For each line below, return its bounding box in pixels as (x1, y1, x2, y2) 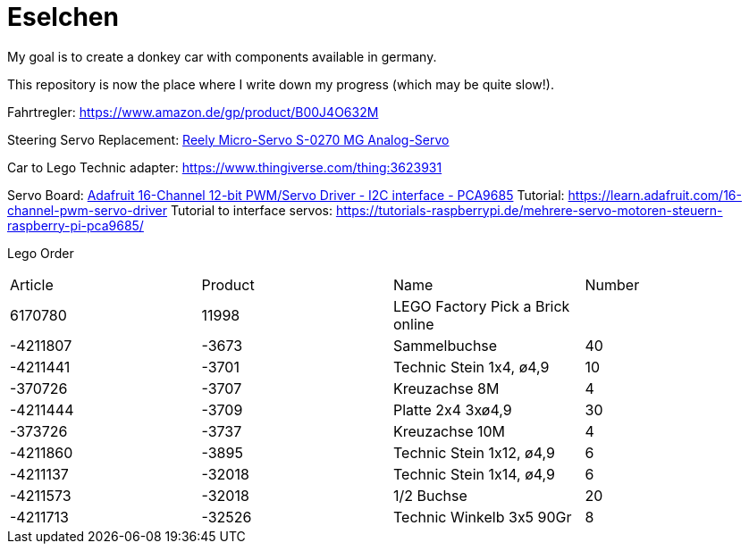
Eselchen (7, 2, 119, 32)
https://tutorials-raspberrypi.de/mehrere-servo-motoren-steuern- (335, 202, 723, 218)
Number (585, 275, 640, 294)
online (393, 314, 434, 333)
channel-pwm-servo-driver (7, 202, 168, 218)
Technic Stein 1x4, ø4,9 (393, 357, 550, 376)
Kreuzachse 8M (393, 379, 500, 397)
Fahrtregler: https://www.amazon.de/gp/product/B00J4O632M (7, 104, 379, 120)
